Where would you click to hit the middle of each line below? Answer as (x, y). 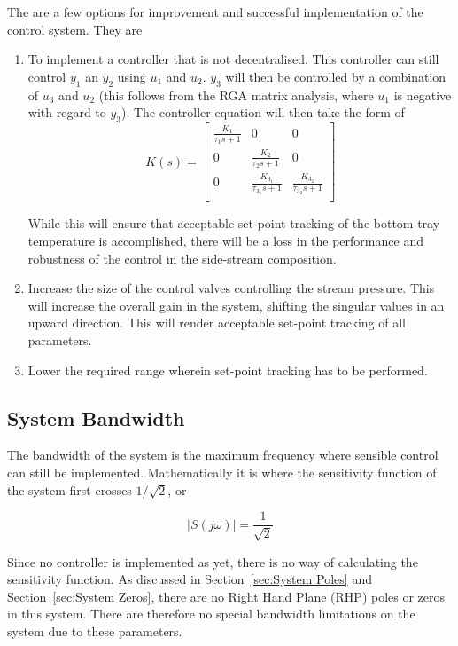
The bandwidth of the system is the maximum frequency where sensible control (223, 455)
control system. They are (75, 29)
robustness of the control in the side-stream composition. (182, 258)
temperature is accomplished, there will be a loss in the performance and (225, 240)
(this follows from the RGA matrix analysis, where (236, 95)
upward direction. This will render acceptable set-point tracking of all (217, 323)
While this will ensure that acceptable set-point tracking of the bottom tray (234, 223)
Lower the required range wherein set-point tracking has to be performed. (228, 370)
